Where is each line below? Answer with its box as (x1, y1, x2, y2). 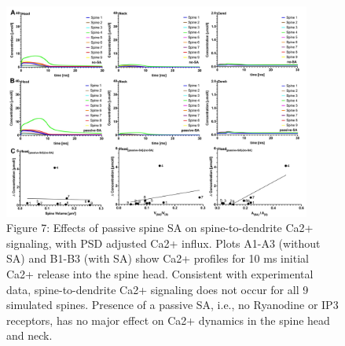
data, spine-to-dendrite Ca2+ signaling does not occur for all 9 (6, 281, 309, 297)
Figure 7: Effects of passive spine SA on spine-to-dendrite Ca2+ (6, 219, 314, 236)
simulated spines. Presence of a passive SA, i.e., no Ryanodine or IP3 (6, 296, 339, 313)
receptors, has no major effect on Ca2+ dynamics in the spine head (6, 311, 330, 328)
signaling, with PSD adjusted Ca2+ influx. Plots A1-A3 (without (6, 234, 321, 251)
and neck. (6, 327, 53, 344)
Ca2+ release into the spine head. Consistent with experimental (6, 265, 314, 282)
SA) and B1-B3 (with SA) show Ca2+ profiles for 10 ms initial (6, 250, 309, 267)
